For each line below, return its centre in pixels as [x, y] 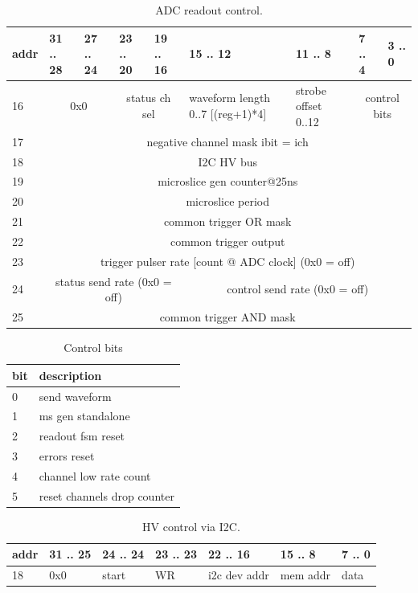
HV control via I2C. [191, 526]
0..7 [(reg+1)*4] [228, 114]
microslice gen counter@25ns [228, 181]
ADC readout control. [209, 10]
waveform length [230, 98]
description [70, 375]
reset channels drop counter [107, 495]
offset [309, 106]
